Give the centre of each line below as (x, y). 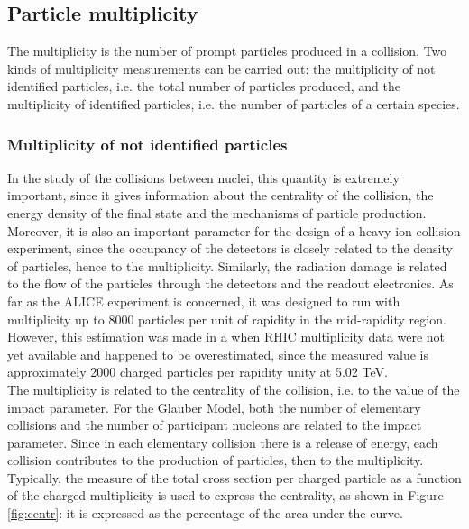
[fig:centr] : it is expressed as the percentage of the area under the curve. (205, 513)
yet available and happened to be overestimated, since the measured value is (218, 354)
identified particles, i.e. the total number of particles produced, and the (204, 86)
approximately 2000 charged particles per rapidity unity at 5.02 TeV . (198, 372)
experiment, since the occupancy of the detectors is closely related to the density (230, 248)
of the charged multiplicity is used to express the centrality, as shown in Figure (225, 495)
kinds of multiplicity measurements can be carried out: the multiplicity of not (221, 68)
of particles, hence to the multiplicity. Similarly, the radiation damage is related (227, 265)
